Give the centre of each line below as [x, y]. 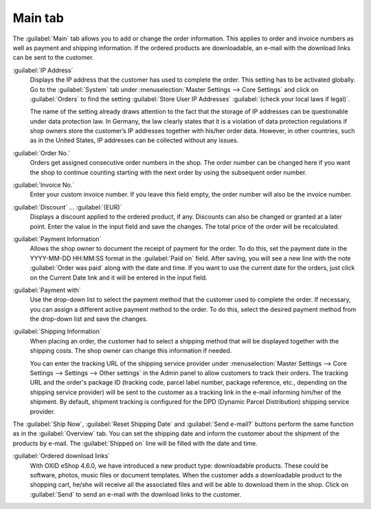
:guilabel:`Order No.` [42, 153]
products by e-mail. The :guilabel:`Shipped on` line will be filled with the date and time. [135, 443]
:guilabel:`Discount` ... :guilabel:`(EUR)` [67, 207]
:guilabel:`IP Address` [43, 70]
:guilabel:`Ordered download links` [61, 456]
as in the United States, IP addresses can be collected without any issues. [134, 140]
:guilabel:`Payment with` [47, 290]
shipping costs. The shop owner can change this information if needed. [131, 351]
